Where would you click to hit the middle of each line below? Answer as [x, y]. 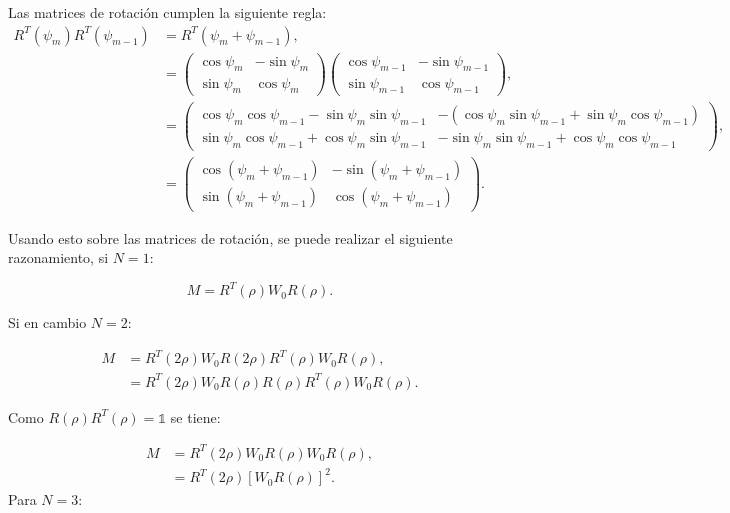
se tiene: [195, 416]
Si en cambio [47, 322]
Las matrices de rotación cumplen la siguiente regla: [167, 12]
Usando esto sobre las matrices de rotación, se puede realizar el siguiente [230, 237]
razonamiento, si [58, 257]
